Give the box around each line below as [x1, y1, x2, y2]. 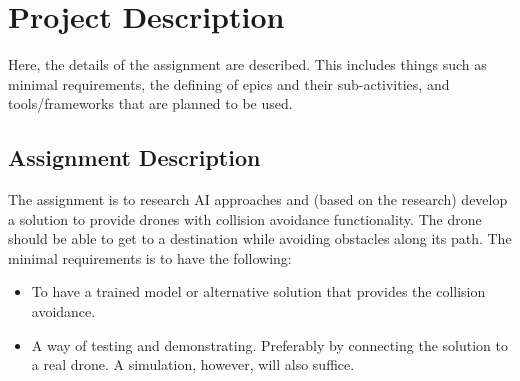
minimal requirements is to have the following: [8, 247, 292, 268]
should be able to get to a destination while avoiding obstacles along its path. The [8, 228, 512, 249]
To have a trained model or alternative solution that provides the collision [31, 281, 486, 302]
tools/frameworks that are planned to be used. [8, 93, 293, 114]
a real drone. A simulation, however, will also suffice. [31, 354, 355, 375]
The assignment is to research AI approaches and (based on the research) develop [8, 189, 508, 210]
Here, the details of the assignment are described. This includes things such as [8, 54, 487, 75]
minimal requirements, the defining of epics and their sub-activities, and [8, 73, 450, 94]
